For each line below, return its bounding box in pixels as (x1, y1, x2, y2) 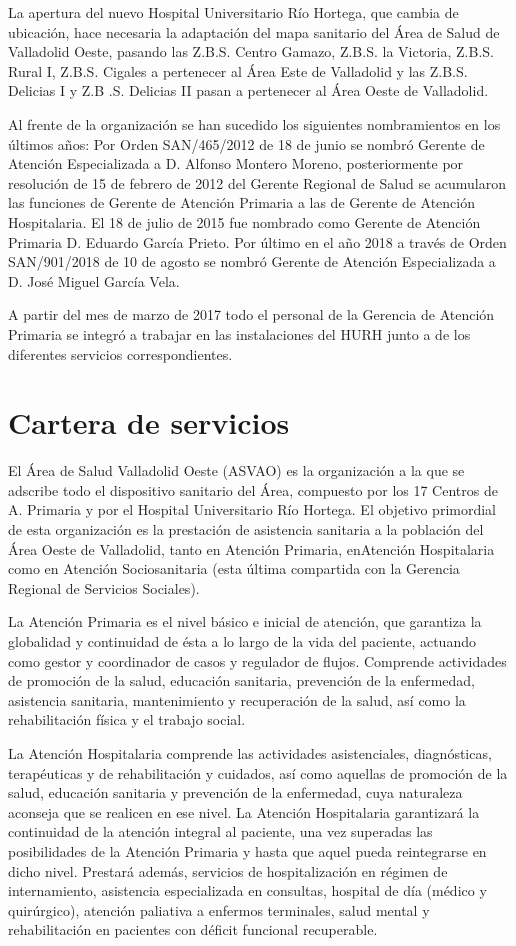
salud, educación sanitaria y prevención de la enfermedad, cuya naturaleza (8, 782, 463, 803)
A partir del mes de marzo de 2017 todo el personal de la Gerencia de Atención (8, 304, 495, 325)
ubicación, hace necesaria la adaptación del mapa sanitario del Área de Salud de (8, 21, 500, 42)
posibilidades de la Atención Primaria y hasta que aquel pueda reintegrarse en (8, 840, 487, 861)
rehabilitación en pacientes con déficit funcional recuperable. (8, 919, 378, 940)
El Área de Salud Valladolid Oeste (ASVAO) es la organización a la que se (8, 460, 465, 481)
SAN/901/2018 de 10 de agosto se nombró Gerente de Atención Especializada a (8, 251, 496, 272)
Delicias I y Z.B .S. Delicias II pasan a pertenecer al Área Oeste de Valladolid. (8, 80, 489, 101)
